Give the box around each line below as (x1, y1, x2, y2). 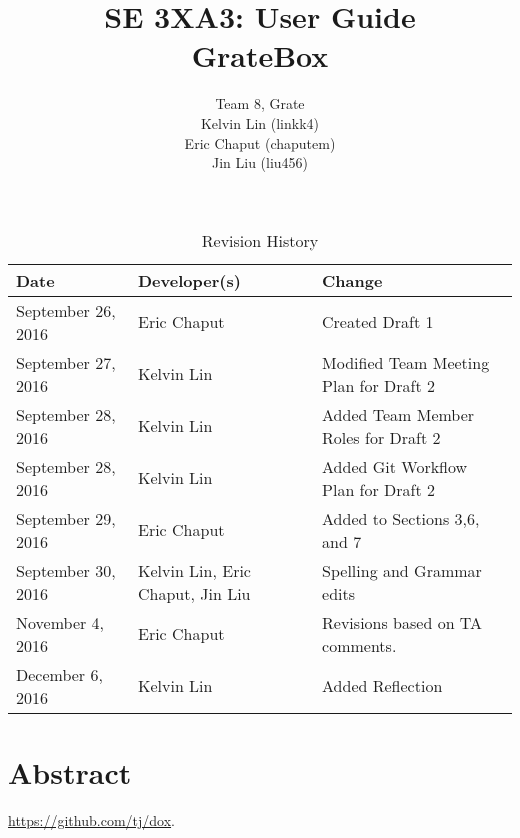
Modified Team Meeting (322, 350, 490, 374)
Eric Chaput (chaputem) (184, 132, 336, 153)
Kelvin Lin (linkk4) (200, 112, 320, 133)
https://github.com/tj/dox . (8, 809, 175, 830)
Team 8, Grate (215, 93, 305, 114)
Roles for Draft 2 (322, 425, 441, 449)
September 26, (16, 298, 116, 322)
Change (322, 268, 383, 292)
